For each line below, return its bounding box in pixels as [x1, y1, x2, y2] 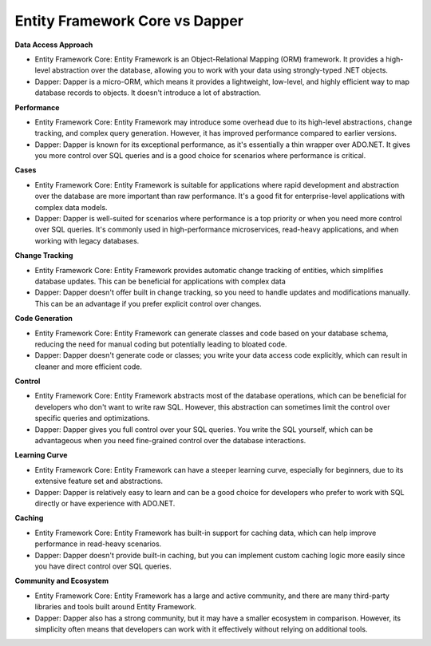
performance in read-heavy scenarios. [34, 539, 162, 549]
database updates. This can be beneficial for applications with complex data [34, 276, 287, 286]
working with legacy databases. [34, 236, 140, 245]
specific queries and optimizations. [34, 414, 151, 423]
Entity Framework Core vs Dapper [14, 12, 243, 30]
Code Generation [14, 314, 73, 323]
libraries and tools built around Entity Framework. [34, 602, 197, 612]
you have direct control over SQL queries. [34, 561, 172, 571]
